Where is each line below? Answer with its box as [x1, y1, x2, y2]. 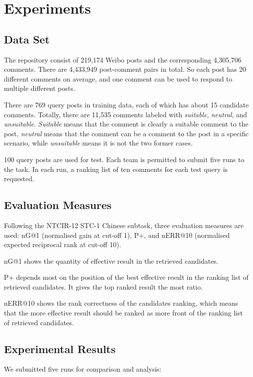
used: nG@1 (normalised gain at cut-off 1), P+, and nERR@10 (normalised [4, 230, 230, 240]
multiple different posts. [4, 83, 75, 93]
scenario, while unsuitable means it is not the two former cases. [4, 138, 193, 148]
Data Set [4, 31, 50, 46]
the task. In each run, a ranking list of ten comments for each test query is [4, 164, 228, 174]
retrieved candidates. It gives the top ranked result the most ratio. [4, 281, 203, 292]
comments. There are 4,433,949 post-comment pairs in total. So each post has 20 [4, 64, 246, 74]
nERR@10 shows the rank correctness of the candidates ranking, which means [4, 298, 238, 308]
